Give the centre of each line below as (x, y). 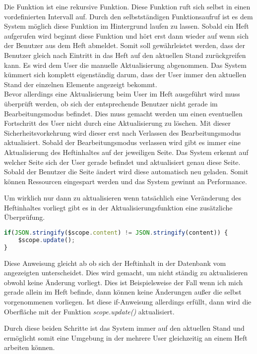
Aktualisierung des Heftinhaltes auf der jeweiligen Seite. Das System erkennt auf (126, 152)
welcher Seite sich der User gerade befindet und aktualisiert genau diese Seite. (122, 162)
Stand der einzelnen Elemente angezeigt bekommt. (81, 84)
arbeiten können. (30, 347)
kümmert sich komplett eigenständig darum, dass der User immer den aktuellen (125, 75)
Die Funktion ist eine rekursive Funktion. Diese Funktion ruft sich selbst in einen (127, 6)
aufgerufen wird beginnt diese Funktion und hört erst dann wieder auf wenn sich (127, 35)
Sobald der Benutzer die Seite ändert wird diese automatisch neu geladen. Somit (126, 172)
